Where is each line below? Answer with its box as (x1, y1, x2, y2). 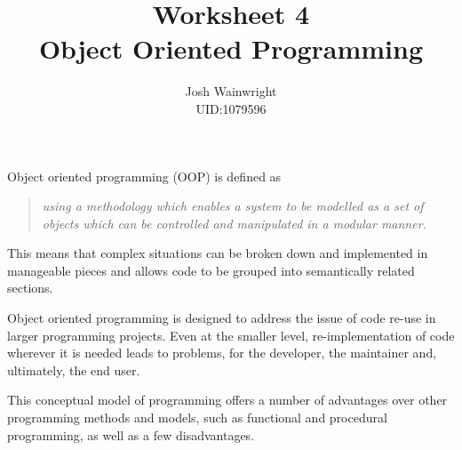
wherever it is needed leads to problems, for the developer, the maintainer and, (7, 343, 437, 362)
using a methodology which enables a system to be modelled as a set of (42, 197, 424, 215)
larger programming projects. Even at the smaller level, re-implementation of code (7, 325, 455, 344)
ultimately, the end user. (7, 360, 140, 379)
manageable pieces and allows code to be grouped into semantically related (7, 261, 415, 279)
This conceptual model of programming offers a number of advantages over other (7, 390, 448, 409)
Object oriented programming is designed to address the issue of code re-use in (7, 309, 436, 327)
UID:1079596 (195, 99, 267, 117)
